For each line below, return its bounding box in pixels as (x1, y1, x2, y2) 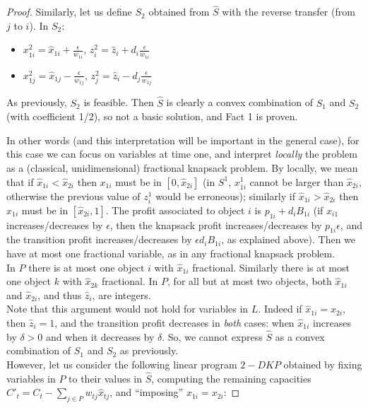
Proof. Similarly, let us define (6, 4, 132, 19)
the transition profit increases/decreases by (6, 232, 192, 247)
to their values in (69, 371, 143, 385)
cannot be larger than (249, 174, 344, 189)
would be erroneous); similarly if (155, 188, 295, 203)
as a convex (275, 329, 325, 344)
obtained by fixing (283, 357, 362, 371)
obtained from (148, 4, 210, 19)
